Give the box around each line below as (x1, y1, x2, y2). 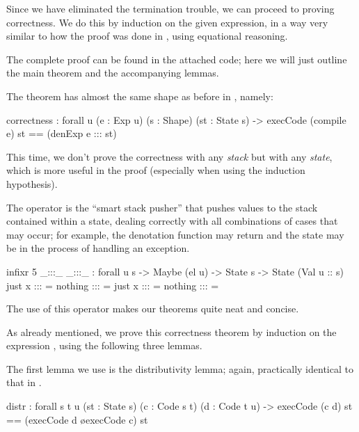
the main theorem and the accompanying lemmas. (6, 65, 219, 80)
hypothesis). (6, 176, 58, 191)
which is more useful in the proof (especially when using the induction (6, 163, 305, 177)
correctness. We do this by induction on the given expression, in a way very (6, 15, 328, 29)
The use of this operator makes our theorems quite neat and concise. (6, 301, 299, 316)
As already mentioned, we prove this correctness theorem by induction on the (6, 324, 337, 339)
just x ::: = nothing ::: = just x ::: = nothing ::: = (6, 278, 219, 292)
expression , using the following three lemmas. (6, 338, 202, 353)
